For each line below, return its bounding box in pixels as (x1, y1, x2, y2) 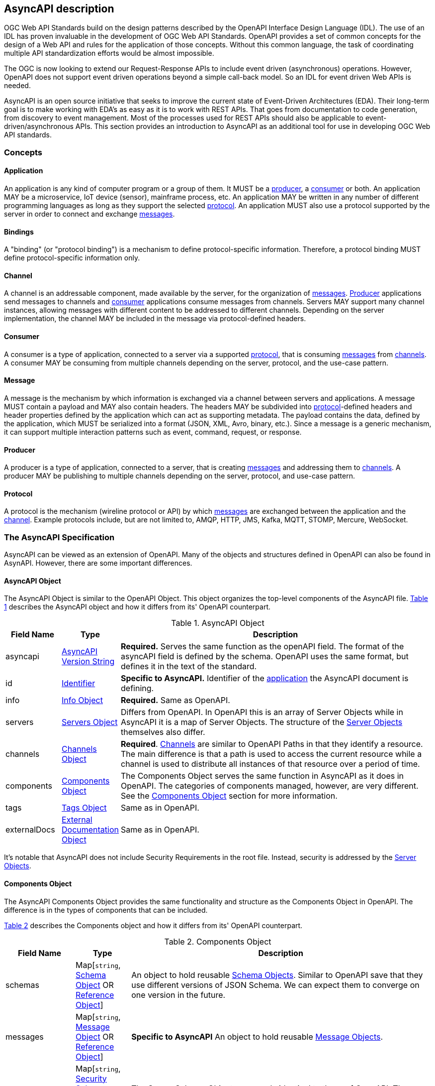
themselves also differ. (121, 727, 205, 737)
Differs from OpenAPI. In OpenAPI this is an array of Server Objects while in (121, 707, 403, 718)
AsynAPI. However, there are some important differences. (4, 559, 192, 568)
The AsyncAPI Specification (4, 532, 115, 542)
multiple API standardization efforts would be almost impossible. (4, 49, 214, 58)
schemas (5, 979, 39, 990)
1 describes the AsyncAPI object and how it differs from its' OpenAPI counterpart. (4, 603, 271, 611)
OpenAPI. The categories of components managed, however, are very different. (121, 781, 419, 791)
